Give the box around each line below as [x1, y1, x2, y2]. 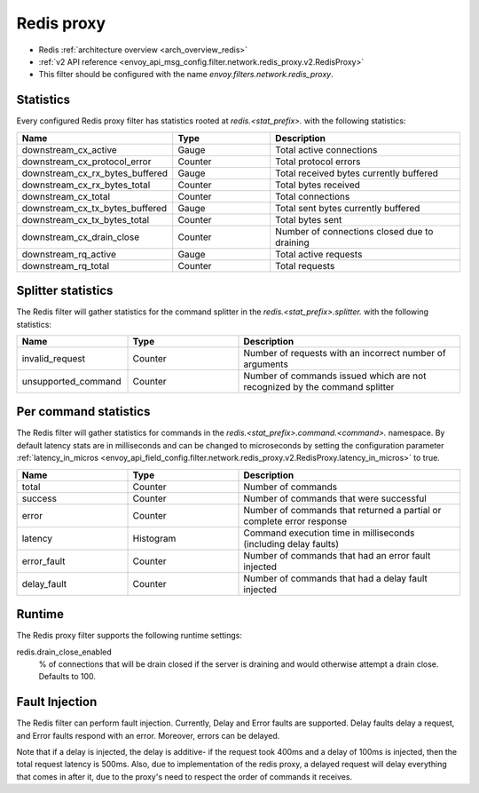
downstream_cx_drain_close [21, 231, 140, 243]
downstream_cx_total [21, 190, 111, 202]
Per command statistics [16, 404, 151, 419]
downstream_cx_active [21, 143, 117, 155]
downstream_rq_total [21, 259, 110, 272]
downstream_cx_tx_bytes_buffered [21, 202, 168, 214]
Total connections [275, 190, 350, 202]
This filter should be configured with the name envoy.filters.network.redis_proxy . [38, 69, 334, 80]
